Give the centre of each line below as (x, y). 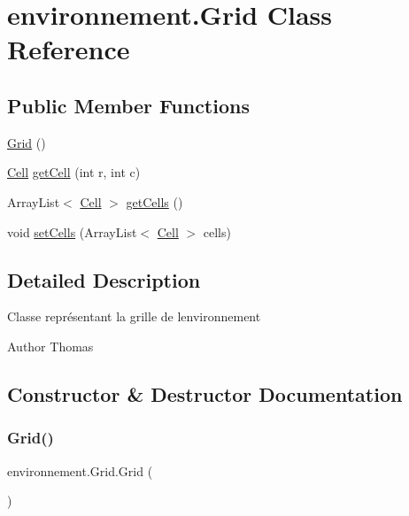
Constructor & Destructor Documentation (205, 393)
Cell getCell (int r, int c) (74, 172)
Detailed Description (104, 279)
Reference (69, 49)
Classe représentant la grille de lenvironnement (134, 316)
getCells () (154, 201)
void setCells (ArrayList (72, 231)
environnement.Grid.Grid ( (80, 470)
